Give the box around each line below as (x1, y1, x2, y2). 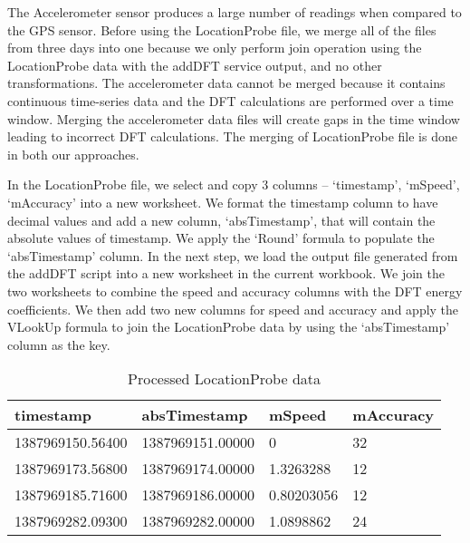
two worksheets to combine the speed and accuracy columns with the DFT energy (7, 281, 463, 300)
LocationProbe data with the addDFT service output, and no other (7, 55, 382, 74)
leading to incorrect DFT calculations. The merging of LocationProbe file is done (7, 127, 457, 146)
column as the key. (7, 335, 110, 354)
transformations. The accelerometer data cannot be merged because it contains (7, 73, 446, 92)
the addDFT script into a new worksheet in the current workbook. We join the (7, 264, 445, 283)
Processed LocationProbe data (128, 368, 321, 390)
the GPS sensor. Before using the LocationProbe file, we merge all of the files (7, 20, 436, 39)
